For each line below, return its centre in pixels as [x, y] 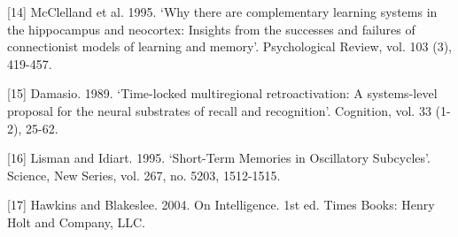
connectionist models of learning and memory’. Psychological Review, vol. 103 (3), [229, 46]
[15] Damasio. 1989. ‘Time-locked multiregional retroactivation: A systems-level [222, 93]
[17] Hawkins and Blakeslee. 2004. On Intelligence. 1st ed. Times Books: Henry [221, 205]
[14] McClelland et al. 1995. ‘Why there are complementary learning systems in [222, 11]
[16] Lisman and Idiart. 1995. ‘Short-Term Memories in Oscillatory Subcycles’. [219, 158]
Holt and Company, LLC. [76, 222]
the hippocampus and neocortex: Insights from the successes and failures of [211, 29]
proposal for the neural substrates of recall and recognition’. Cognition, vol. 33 [219, 110]
